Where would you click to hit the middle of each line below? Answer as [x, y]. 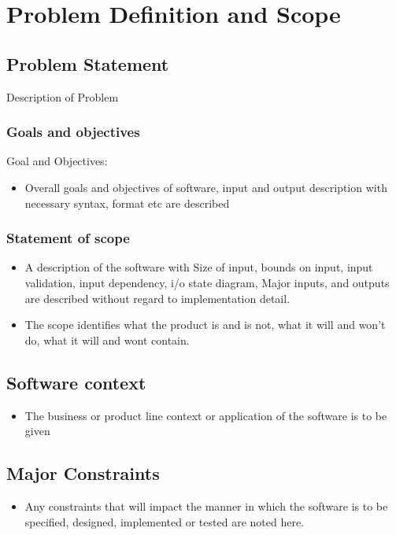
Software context [76, 382]
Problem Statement [88, 63]
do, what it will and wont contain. [107, 339]
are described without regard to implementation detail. [157, 298]
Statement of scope [68, 238]
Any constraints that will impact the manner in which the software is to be [206, 505]
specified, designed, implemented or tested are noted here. [165, 521]
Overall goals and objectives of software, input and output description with [206, 187]
